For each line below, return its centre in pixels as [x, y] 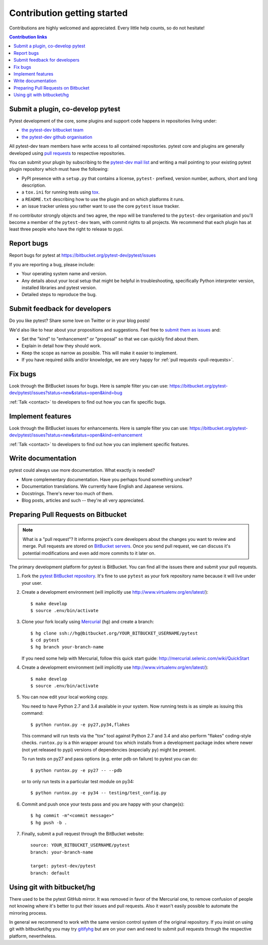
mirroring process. [28, 913]
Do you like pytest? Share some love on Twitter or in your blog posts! [79, 320]
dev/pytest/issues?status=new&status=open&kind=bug [66, 393]
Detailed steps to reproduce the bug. [59, 295]
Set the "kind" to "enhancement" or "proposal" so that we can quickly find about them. [110, 339]
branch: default [50, 873]
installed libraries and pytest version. [59, 287]
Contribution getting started [68, 13]
